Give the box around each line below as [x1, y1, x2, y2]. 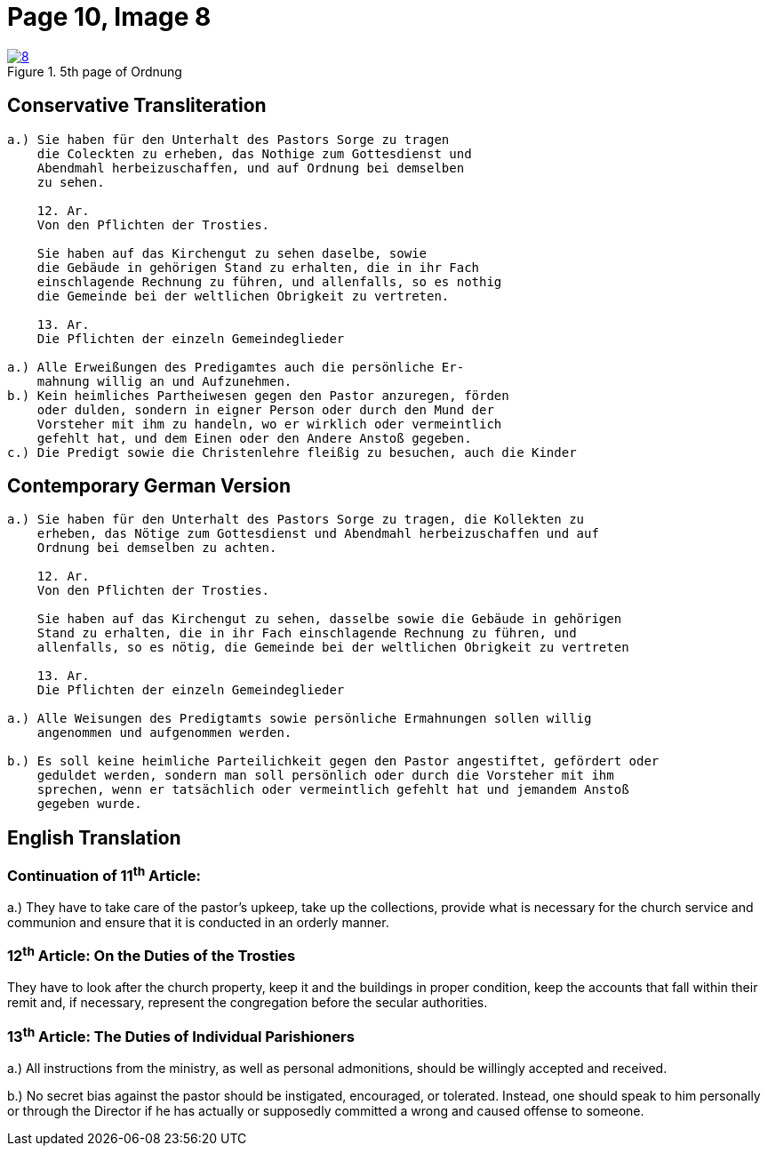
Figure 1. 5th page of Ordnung [7, 63, 182, 79]
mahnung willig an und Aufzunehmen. [36, 373, 292, 388]
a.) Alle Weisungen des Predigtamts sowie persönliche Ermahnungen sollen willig [7, 711, 592, 726]
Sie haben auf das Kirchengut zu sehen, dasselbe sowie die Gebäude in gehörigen [36, 612, 622, 627]
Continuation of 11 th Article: [7, 864, 201, 885]
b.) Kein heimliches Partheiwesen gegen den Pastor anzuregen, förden [7, 388, 509, 403]
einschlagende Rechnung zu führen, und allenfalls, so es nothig [36, 274, 502, 289]
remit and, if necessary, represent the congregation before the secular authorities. [7, 995, 488, 1011]
